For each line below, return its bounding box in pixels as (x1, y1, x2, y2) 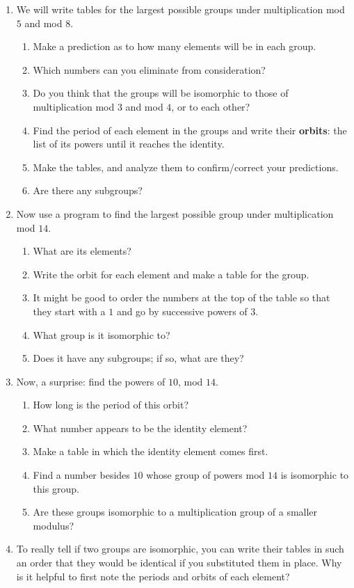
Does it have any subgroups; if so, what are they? (33, 351, 244, 365)
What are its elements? (33, 244, 131, 258)
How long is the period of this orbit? (33, 397, 189, 412)
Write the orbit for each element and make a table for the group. (33, 267, 309, 281)
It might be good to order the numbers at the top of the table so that (33, 290, 330, 305)
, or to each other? (171, 99, 250, 113)
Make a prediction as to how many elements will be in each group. (33, 39, 316, 54)
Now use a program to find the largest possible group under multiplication (16, 206, 334, 221)
